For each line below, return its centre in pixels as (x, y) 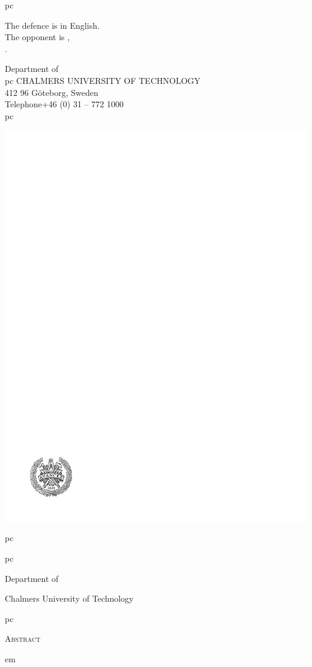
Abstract (23, 639)
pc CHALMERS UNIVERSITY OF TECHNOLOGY (103, 80)
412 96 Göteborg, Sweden (52, 92)
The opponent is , (37, 37)
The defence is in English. (52, 25)
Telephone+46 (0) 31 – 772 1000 (64, 104)
